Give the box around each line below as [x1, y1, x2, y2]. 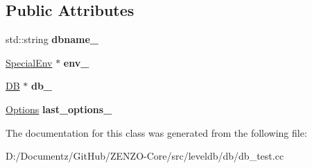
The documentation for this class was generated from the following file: [6, 125, 307, 140]
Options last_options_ [6, 101, 112, 116]
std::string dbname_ [6, 32, 98, 47]
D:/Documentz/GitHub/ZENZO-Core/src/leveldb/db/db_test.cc [6, 149, 284, 163]
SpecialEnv [6, 55, 53, 69]
